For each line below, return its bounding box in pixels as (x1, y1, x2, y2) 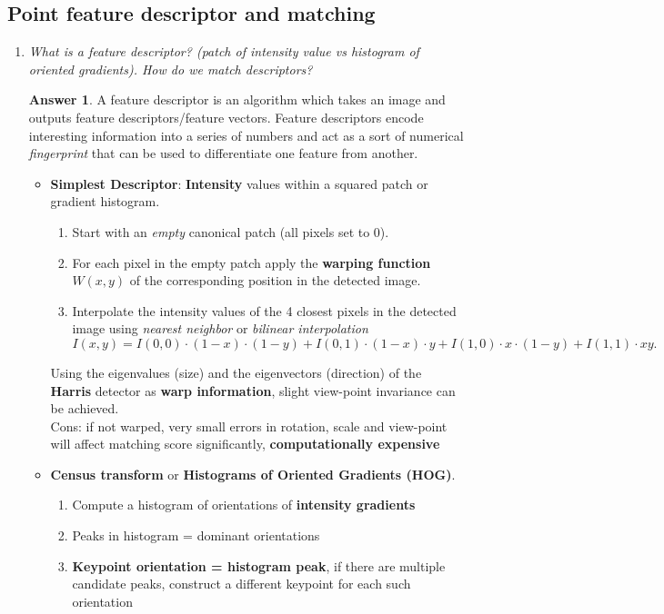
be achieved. (50, 399, 119, 418)
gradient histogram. (50, 192, 160, 211)
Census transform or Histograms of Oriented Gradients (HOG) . (50, 464, 456, 483)
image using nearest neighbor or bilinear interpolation (72, 319, 368, 338)
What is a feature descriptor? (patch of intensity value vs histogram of (28, 42, 419, 61)
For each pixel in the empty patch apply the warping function (72, 253, 431, 272)
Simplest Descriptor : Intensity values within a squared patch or (50, 173, 428, 193)
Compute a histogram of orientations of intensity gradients (72, 495, 416, 514)
